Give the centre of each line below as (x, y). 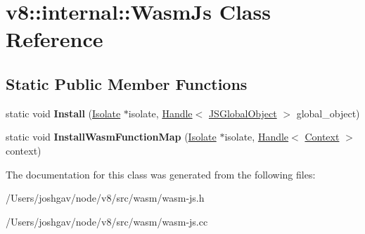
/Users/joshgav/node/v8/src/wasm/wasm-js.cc (107, 221)
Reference (55, 39)
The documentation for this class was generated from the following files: (161, 174)
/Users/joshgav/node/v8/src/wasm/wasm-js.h (105, 198)
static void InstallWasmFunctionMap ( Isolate (111, 137)
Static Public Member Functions (127, 83)
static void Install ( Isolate (63, 113)
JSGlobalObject (243, 113)
